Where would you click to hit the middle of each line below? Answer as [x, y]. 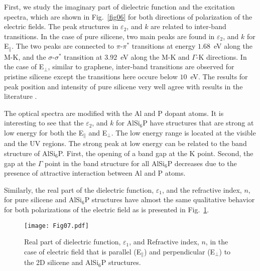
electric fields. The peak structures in [61, 26]
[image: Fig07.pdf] [56, 226]
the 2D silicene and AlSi [61, 262]
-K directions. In [221, 56]
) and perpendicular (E [180, 251]
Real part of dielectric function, [73, 242]
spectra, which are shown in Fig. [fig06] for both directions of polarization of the [128, 16]
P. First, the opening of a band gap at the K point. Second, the [156, 153]
